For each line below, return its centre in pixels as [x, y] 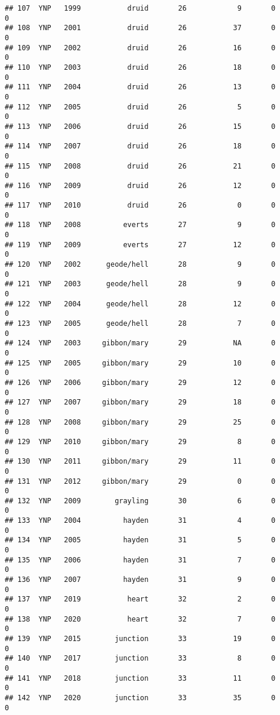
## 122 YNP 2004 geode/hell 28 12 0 [140, 304]
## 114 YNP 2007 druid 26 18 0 [140, 146]
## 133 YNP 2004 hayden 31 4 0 [140, 521]
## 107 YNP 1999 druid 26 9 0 [140, 8]
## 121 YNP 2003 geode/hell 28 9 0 [140, 284]
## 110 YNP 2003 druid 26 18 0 [140, 67]
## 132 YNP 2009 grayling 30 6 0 [140, 501]
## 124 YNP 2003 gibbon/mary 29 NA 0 [140, 343]
